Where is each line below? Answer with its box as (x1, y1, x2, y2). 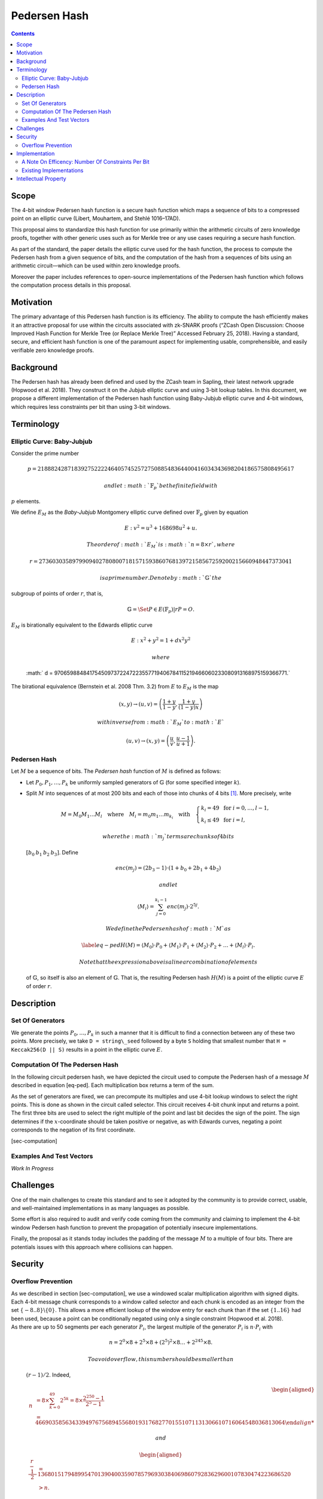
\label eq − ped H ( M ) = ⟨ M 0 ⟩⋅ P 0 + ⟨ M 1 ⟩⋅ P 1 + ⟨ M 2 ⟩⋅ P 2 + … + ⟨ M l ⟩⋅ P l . (81, 942, 255, 950)
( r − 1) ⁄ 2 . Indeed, (26, 1371, 71, 1378)
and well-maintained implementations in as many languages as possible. (11, 1204, 190, 1211)
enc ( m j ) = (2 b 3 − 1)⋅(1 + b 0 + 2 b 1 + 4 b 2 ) (115, 865, 221, 872)
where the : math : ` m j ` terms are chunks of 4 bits (102, 833, 234, 842)
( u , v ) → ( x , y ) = (126, 738, 166, 744)
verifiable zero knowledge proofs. (11, 347, 95, 354)
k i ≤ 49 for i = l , (200, 816, 245, 824)
